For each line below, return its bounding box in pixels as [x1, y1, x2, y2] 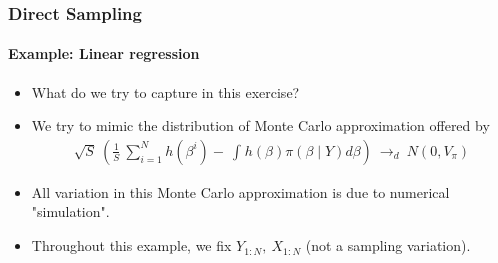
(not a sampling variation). [305, 235, 471, 256]
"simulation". [31, 201, 110, 222]
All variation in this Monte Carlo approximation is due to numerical [31, 181, 450, 202]
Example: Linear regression [8, 43, 200, 64]
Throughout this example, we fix [31, 235, 232, 256]
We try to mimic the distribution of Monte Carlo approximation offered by [31, 115, 490, 136]
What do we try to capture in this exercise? [31, 81, 300, 102]
